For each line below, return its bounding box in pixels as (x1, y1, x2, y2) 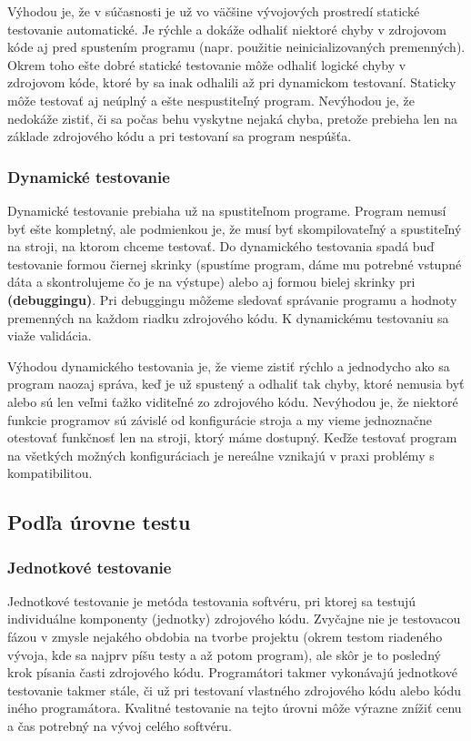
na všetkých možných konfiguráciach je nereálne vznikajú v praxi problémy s (7, 445, 435, 464)
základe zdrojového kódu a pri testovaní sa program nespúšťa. (7, 127, 352, 146)
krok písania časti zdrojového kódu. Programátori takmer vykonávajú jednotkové (7, 663, 457, 682)
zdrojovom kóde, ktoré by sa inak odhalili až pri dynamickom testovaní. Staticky (7, 73, 456, 92)
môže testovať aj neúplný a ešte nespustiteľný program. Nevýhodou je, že (7, 90, 415, 109)
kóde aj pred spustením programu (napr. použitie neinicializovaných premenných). (7, 37, 466, 56)
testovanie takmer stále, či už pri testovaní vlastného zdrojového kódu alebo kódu (7, 680, 461, 699)
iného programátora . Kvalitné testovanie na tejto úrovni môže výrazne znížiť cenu (7, 698, 462, 717)
